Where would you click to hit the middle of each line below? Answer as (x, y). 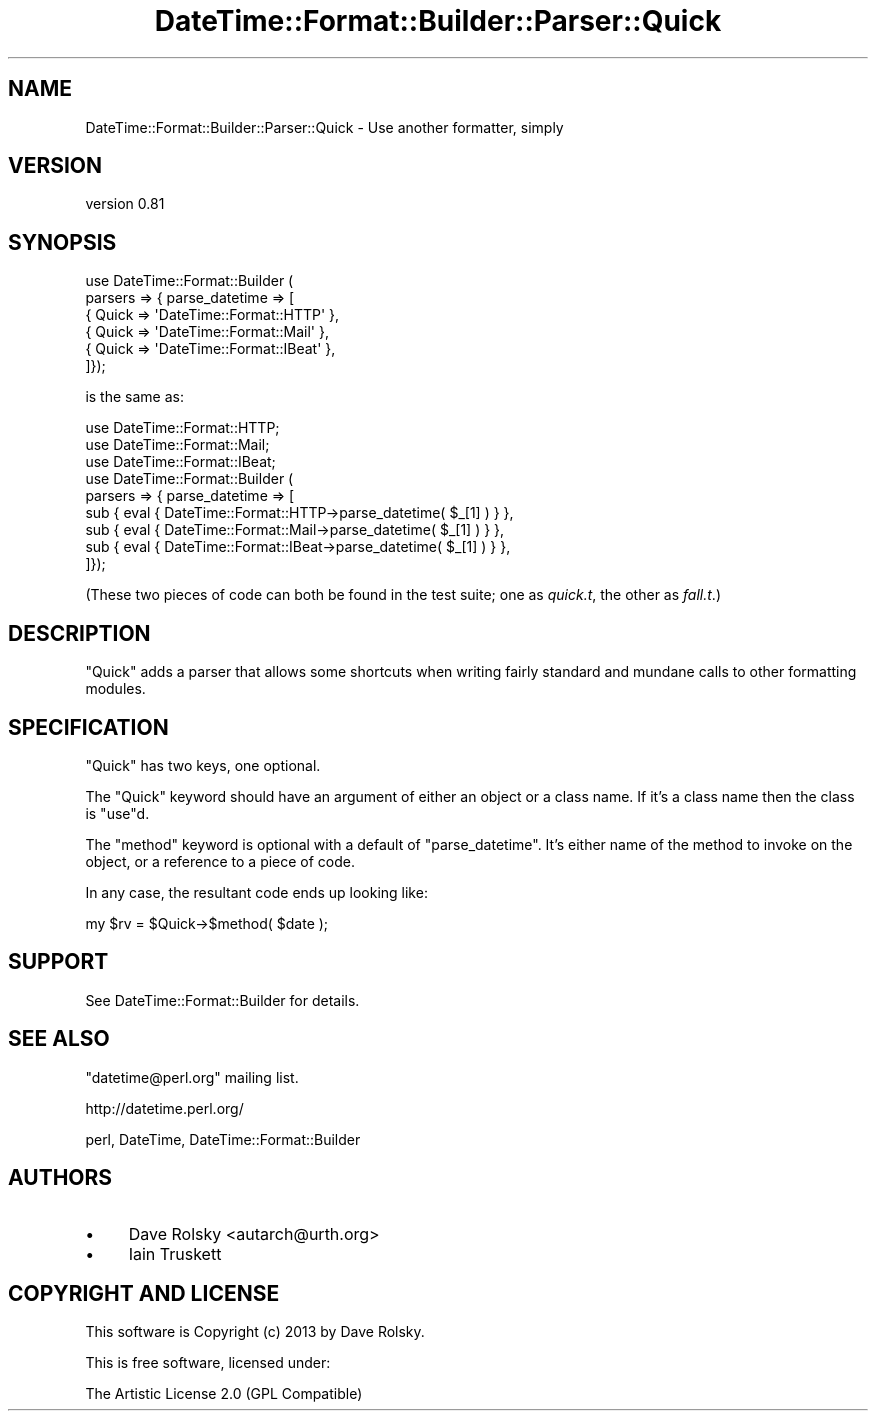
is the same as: (134, 397)
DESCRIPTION (79, 633)
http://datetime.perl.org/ (164, 1108)
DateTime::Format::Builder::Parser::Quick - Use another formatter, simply (324, 127)
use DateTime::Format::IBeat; (180, 462)
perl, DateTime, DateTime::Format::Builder (223, 1139)
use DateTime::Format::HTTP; (182, 428)
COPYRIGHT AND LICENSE (144, 1293)
